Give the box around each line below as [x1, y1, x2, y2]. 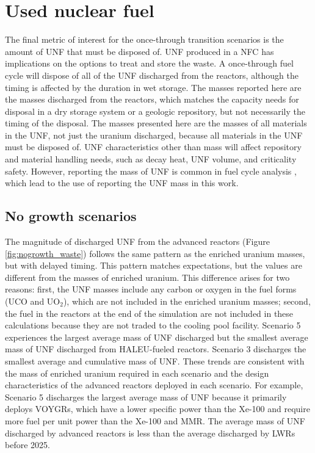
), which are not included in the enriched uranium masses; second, [63, 295, 311, 308]
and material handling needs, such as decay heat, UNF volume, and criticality [5, 153, 297, 165]
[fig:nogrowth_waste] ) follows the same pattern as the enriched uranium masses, [5, 247, 305, 259]
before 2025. [5, 438, 50, 451]
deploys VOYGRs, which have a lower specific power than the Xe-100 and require [5, 402, 310, 415]
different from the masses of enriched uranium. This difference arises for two [5, 270, 290, 283]
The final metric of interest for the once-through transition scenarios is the [5, 33, 284, 46]
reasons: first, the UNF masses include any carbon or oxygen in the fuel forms [5, 283, 297, 295]
